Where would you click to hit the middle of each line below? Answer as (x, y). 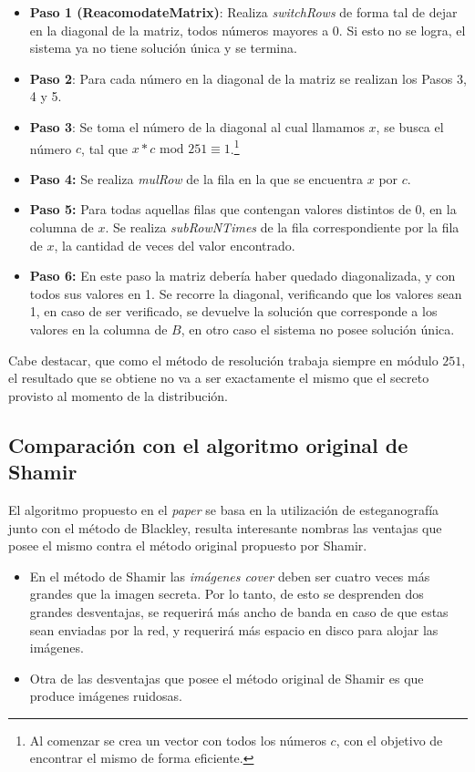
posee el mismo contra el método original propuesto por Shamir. (188, 546)
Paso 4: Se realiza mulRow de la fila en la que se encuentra (196, 178)
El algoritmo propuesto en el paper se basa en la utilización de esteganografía (224, 509)
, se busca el (410, 126)
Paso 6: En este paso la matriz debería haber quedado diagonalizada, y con (243, 276)
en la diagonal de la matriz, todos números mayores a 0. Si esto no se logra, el (248, 30)
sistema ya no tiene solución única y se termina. (163, 48)
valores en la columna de (98, 329)
